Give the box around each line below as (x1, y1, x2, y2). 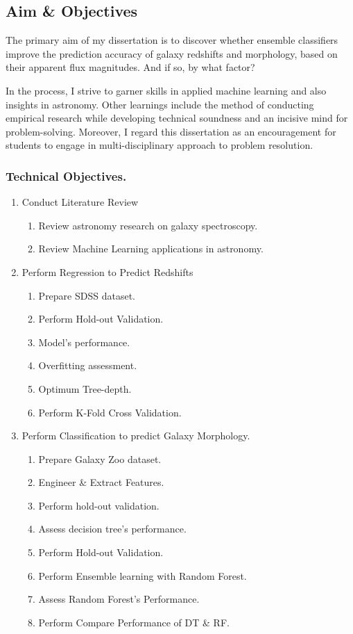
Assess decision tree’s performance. (38, 521, 187, 536)
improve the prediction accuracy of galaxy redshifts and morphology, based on (6, 46, 338, 60)
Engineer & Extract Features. (38, 475, 164, 489)
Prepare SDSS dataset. (38, 288, 135, 302)
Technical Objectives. (6, 167, 127, 184)
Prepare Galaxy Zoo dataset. (38, 451, 162, 466)
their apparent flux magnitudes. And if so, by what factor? (6, 60, 255, 74)
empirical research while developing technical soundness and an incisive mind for (6, 111, 348, 125)
